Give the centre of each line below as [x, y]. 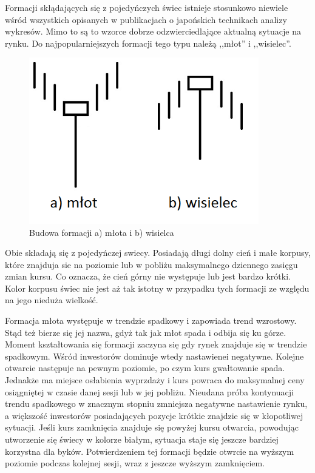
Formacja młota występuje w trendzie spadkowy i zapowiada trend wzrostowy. [151, 320]
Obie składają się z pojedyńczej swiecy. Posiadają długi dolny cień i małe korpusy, [158, 253]
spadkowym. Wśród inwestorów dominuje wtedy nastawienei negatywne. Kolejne [154, 356]
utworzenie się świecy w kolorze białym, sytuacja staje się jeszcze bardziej [142, 439]
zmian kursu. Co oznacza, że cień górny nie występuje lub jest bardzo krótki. [148, 276]
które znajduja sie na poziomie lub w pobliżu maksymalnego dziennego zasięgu [151, 264]
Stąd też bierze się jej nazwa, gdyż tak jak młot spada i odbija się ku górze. [146, 332]
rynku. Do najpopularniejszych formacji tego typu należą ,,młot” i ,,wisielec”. [148, 43]
